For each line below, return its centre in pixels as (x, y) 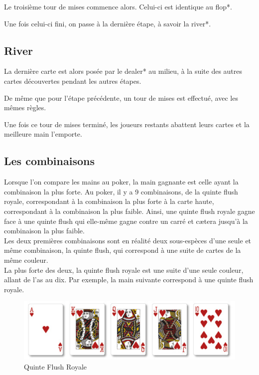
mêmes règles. (25, 107)
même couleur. (26, 260)
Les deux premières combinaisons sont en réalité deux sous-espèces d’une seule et (128, 240)
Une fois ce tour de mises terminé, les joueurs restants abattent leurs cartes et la (127, 124)
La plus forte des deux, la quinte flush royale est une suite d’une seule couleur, (124, 270)
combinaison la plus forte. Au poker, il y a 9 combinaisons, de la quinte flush (121, 191)
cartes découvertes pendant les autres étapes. (73, 81)
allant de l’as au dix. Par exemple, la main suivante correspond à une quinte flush (129, 280)
